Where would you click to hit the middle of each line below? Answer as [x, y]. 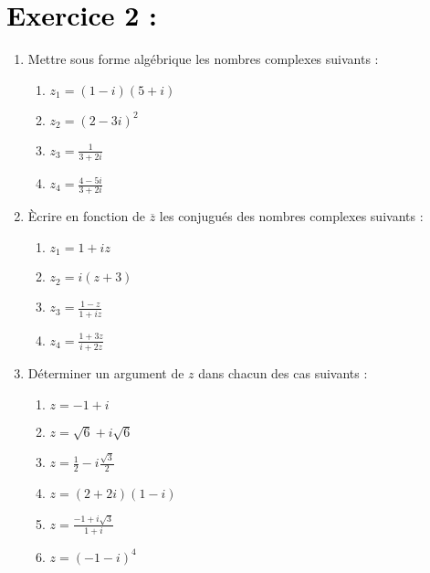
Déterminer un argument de [106, 373]
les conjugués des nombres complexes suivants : [291, 216]
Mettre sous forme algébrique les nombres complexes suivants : [203, 59]
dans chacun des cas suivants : [283, 373]
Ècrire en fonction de [87, 216]
